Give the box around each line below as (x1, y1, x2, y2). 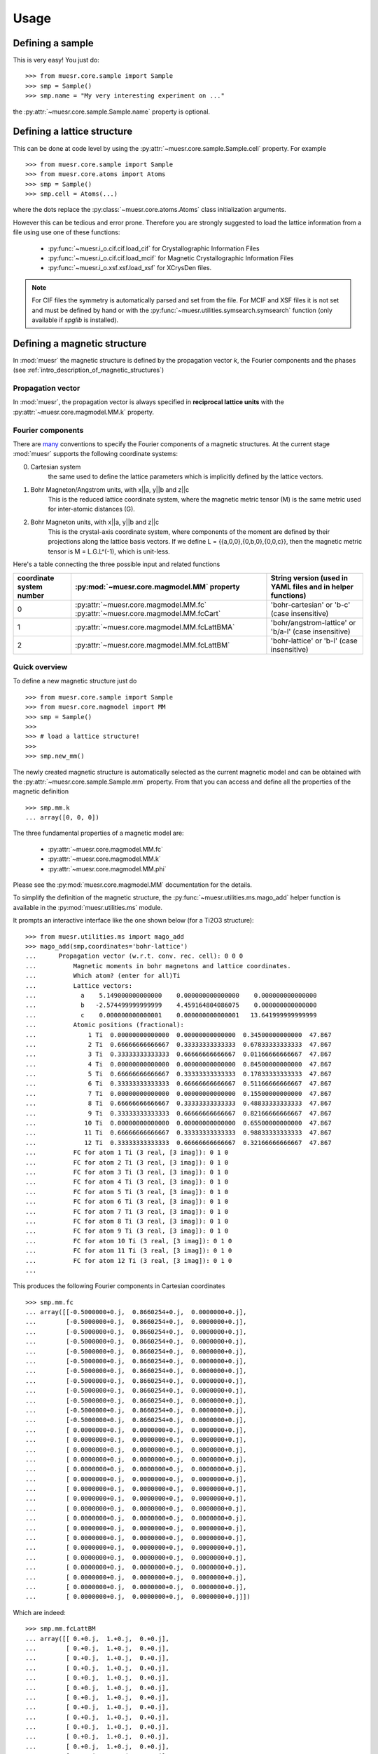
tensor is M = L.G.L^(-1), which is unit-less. (48, 547, 171, 556)
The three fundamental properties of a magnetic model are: (13, 829, 185, 838)
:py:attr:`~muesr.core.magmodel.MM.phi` (48, 864, 167, 873)
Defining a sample (13, 37, 94, 49)
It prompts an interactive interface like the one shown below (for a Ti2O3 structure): (13, 916, 255, 925)
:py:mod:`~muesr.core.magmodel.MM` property (74, 582, 241, 591)
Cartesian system (30, 462, 81, 471)
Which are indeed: (13, 1608, 66, 1616)
